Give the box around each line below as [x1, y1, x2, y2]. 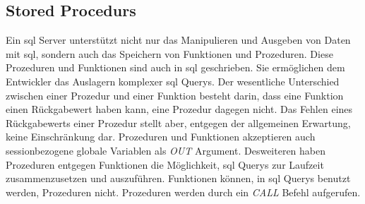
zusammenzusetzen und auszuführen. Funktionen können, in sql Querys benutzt [6, 171, 351, 186]
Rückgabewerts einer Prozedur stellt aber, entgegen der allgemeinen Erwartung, [6, 115, 351, 130]
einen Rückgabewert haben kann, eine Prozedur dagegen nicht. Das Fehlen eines [6, 102, 353, 116]
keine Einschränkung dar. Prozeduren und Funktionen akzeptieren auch [6, 129, 316, 144]
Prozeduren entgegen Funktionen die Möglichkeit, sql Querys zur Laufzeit [6, 157, 324, 172]
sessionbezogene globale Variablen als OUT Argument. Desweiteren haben [6, 143, 326, 157]
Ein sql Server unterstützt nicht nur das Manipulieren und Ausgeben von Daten [6, 32, 351, 47]
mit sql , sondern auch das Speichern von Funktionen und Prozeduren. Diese [6, 46, 333, 61]
